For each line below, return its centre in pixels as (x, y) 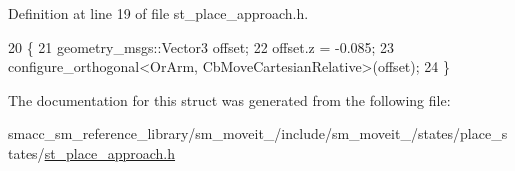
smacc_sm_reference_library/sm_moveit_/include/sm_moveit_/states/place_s (258, 133)
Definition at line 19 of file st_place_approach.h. (158, 13)
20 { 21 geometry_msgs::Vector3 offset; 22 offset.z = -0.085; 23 (201, 46)
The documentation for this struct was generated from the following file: (229, 99)
